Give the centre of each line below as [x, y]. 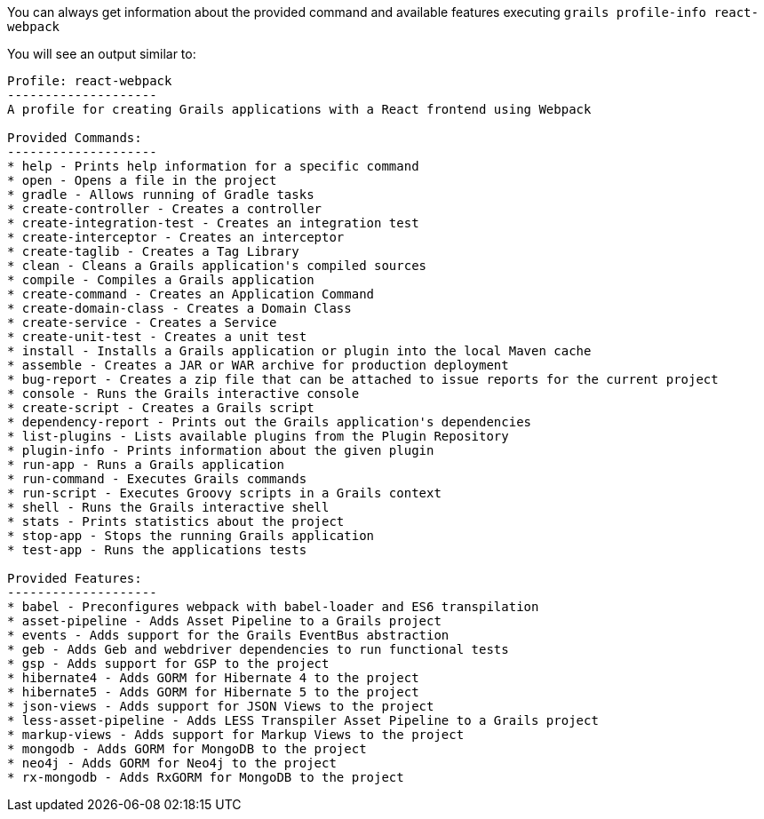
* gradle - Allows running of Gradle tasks [161, 195]
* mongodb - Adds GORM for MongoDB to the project [187, 749]
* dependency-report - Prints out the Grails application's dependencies [270, 422]
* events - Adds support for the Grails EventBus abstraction [228, 635]
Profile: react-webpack [90, 81]
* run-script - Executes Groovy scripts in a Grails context [224, 493]
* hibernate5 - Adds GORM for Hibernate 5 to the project [213, 692]
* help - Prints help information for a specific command [213, 166]
